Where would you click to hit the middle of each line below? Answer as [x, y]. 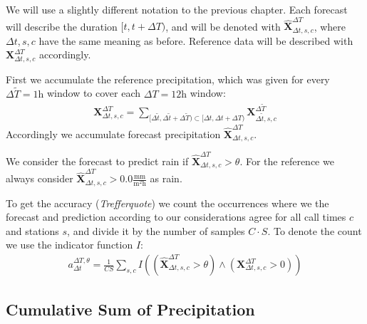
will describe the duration [62, 26]
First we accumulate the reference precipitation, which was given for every [168, 79]
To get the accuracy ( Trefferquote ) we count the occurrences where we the [167, 203]
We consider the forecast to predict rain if [97, 161]
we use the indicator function [69, 245]
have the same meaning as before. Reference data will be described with [196, 40]
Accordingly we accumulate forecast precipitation [113, 134]
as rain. [166, 178]
